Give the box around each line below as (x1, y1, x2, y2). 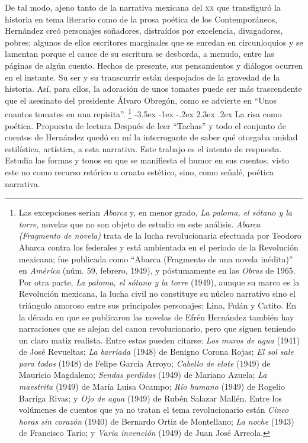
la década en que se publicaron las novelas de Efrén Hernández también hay (18, 310, 294, 323)
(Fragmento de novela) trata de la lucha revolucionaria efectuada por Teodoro (18, 229, 301, 242)
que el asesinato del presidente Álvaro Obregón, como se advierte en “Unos (5, 94, 277, 106)
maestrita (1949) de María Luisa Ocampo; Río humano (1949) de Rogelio (18, 380, 285, 393)
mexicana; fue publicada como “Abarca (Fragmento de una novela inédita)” (18, 252, 293, 265)
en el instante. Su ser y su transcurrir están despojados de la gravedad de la (5, 70, 280, 83)
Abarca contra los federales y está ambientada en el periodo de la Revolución (18, 240, 299, 253)
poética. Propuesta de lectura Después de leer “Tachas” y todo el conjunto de (5, 119, 286, 131)
